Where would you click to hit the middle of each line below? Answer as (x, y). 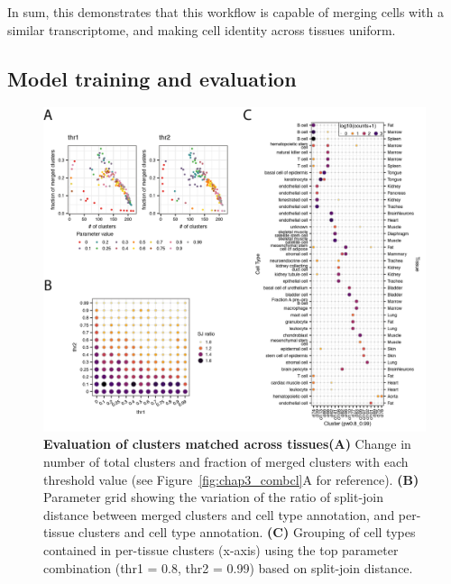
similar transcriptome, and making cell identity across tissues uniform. (202, 29)
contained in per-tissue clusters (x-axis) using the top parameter (221, 549)
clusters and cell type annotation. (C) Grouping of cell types (247, 532)
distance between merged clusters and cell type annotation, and (219, 514)
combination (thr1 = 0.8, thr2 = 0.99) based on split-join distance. (228, 567)
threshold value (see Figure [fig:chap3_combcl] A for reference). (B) (231, 479)
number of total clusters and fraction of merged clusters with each (226, 461)
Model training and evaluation (152, 78)
